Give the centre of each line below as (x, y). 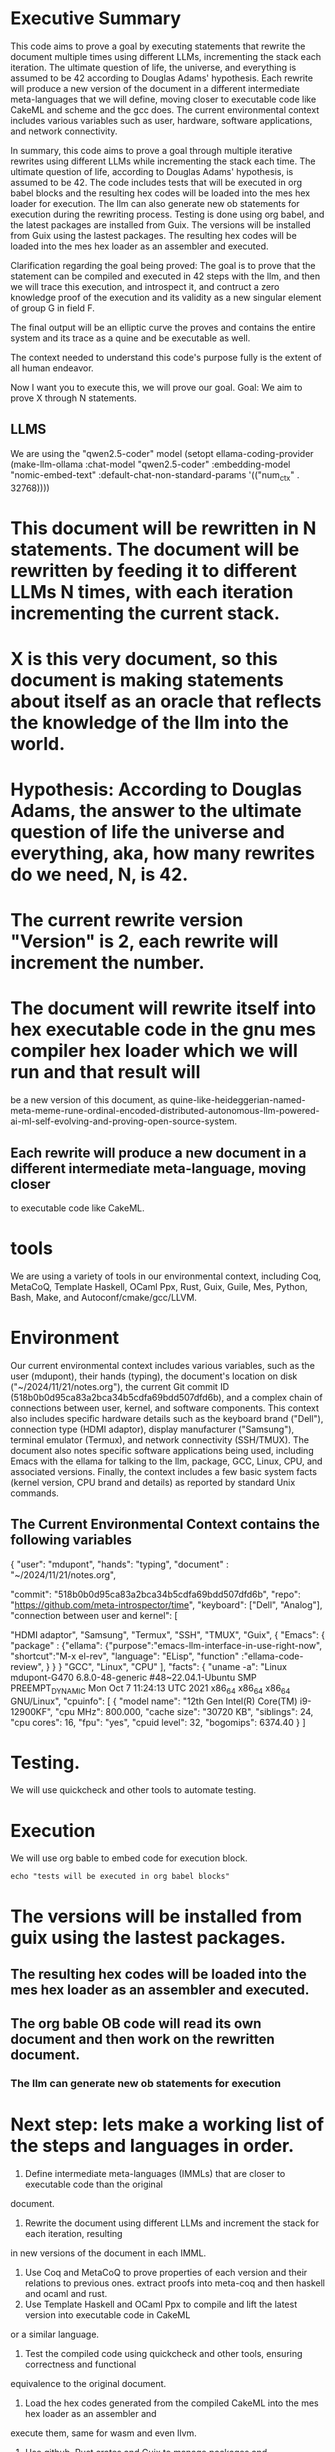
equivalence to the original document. (88, 2384)
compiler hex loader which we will (154, 1051)
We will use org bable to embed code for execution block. (129, 1858)
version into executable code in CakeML (107, 2315)
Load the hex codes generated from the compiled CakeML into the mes (171, 2403)
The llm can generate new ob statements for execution (146, 2084)
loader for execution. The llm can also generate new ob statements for (155, 203)
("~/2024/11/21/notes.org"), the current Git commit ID (120, 1386)
